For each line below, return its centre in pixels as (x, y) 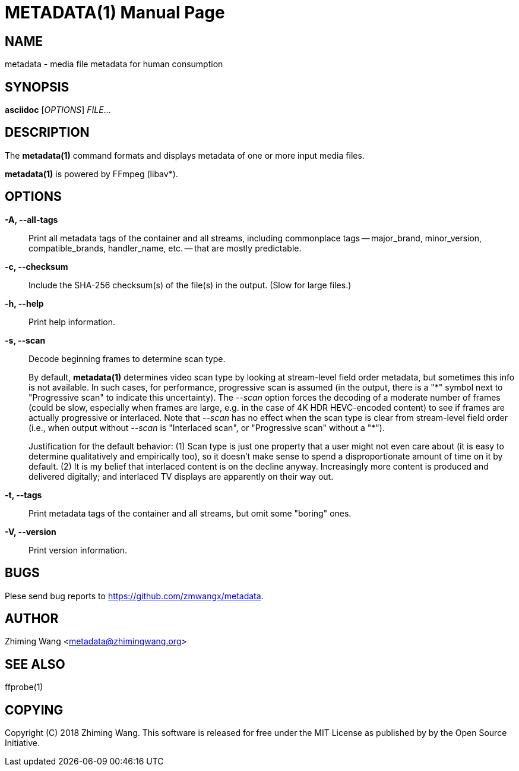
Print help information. (72, 322)
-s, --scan (25, 340)
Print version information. (78, 550)
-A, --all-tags (31, 219)
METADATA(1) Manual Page (115, 12)
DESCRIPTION (47, 133)
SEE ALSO (35, 664)
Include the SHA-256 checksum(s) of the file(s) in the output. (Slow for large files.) (190, 285)
